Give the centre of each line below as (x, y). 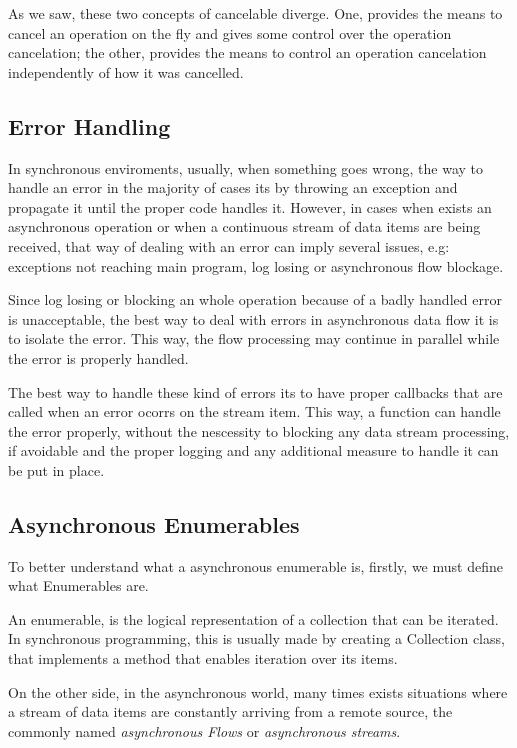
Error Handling (89, 125)
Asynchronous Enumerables (154, 523)
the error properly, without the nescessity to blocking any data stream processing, (259, 430)
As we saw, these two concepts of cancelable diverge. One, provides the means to (255, 13)
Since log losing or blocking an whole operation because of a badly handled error (255, 299)
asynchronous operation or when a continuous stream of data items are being (244, 226)
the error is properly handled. (98, 357)
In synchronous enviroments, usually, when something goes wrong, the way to (246, 167)
